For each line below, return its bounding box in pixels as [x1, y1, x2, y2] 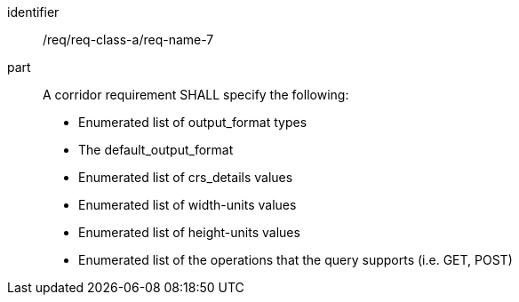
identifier [7, 4, 60, 20]
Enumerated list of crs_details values [78, 170, 293, 185]
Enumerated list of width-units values [78, 197, 297, 212]
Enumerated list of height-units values [78, 225, 300, 240]
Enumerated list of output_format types [78, 115, 307, 130]
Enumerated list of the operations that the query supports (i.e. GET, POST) [78, 252, 513, 267]
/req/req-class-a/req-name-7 [43, 32, 214, 47]
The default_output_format [78, 142, 234, 157]
